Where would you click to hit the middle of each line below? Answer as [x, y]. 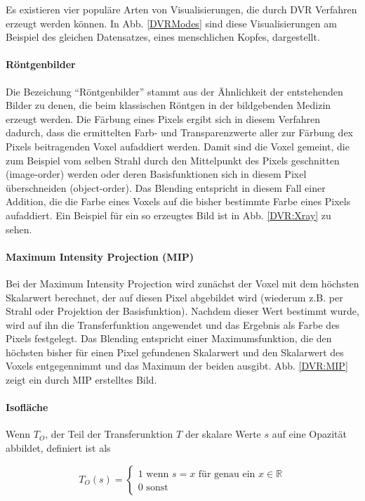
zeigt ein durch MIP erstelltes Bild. [81, 380]
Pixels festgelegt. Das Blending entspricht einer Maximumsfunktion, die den [169, 338]
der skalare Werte [223, 434]
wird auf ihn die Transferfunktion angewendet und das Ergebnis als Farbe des [173, 324]
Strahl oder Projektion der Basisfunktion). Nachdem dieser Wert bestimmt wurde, [182, 311]
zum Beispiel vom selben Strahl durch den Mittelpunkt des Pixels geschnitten [173, 160]
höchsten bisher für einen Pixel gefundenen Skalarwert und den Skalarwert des [175, 352]
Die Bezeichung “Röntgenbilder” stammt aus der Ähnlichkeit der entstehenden [174, 91]
